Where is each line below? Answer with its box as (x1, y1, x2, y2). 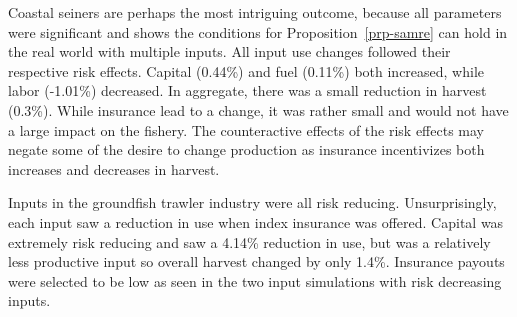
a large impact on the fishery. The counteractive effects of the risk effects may (8, 119, 484, 140)
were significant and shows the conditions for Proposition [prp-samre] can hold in (8, 21, 508, 42)
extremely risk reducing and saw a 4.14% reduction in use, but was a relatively (8, 231, 491, 252)
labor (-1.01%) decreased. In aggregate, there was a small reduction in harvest (8, 80, 487, 101)
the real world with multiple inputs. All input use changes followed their (8, 41, 451, 62)
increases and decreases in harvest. (8, 158, 220, 179)
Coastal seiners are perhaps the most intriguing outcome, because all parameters (8, 2, 502, 22)
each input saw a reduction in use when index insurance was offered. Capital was (8, 211, 504, 232)
